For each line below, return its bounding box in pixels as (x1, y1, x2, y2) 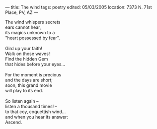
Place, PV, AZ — (5, 9, 38, 15)
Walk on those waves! (5, 51, 50, 57)
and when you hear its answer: (5, 114, 68, 120)
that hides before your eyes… (5, 62, 66, 67)
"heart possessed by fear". (5, 35, 61, 41)
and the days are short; (5, 77, 53, 83)
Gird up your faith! (5, 46, 42, 51)
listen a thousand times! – (5, 104, 58, 109)
